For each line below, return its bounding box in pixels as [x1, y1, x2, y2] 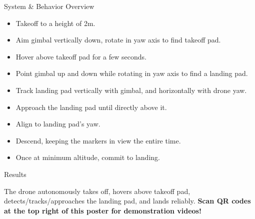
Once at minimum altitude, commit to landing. [15, 152, 160, 162]
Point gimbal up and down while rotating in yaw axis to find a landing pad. [15, 68, 248, 78]
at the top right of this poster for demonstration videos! [4, 205, 201, 215]
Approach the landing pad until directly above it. [15, 101, 167, 112]
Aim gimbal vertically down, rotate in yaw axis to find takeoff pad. [15, 34, 221, 45]
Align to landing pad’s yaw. [15, 118, 100, 129]
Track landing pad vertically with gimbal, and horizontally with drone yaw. [15, 84, 247, 95]
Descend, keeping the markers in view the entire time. [15, 135, 181, 145]
